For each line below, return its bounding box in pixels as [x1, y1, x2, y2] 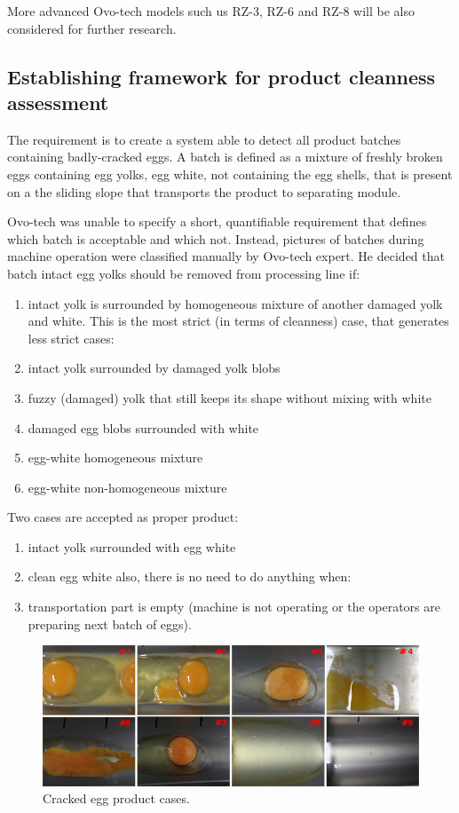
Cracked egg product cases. [43, 789, 190, 808]
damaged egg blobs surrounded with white [28, 418, 259, 437]
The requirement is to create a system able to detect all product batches [7, 130, 401, 148]
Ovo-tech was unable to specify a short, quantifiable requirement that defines [7, 212, 427, 231]
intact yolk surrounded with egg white [28, 537, 236, 556]
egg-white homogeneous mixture [28, 448, 203, 467]
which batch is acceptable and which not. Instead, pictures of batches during [7, 229, 424, 248]
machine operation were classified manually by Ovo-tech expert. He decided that [7, 247, 445, 265]
